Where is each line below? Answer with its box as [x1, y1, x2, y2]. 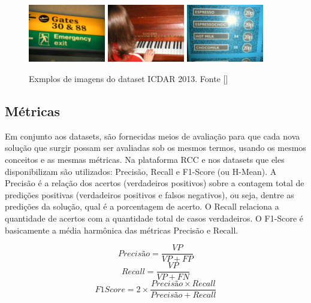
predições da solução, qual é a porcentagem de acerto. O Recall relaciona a [5, 200, 279, 213]
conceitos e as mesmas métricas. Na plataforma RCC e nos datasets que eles [5, 153, 285, 165]
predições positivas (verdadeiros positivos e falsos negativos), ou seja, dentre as [5, 188, 294, 201]
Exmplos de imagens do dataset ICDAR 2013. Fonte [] [29, 72, 228, 84]
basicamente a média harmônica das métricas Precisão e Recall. [5, 223, 238, 236]
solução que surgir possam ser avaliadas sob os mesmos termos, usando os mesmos [5, 141, 306, 154]
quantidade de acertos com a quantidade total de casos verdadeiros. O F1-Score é [5, 211, 304, 224]
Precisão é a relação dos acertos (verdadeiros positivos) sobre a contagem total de [5, 177, 304, 189]
